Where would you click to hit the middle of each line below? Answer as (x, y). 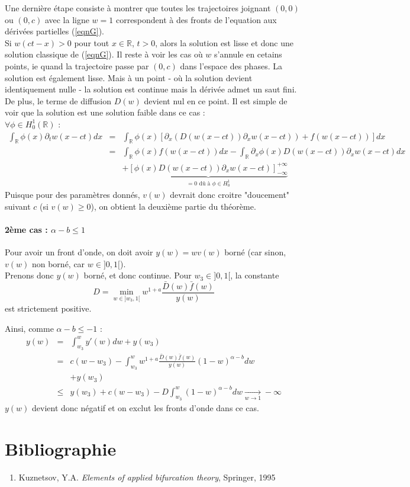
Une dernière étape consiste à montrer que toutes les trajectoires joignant (138, 8)
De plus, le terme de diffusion (58, 100)
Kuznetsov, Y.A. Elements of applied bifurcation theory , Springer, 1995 (147, 477)
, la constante (255, 275)
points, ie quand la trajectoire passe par (77, 65)
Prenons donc (29, 275)
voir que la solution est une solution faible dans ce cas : (105, 112)
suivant (18, 206)
